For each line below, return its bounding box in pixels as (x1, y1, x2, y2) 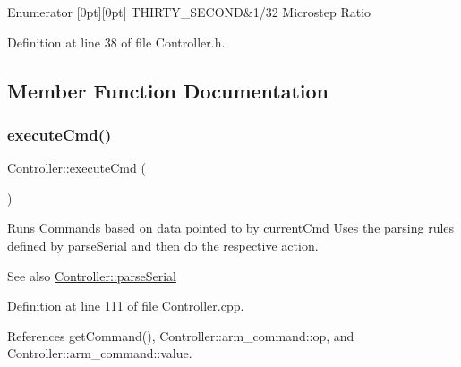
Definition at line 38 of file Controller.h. (7, 32, 226, 51)
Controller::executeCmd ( (7, 158, 146, 177)
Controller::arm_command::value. (7, 344, 192, 363)
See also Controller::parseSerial (7, 266, 176, 285)
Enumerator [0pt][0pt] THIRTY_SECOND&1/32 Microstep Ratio (7, 3, 371, 21)
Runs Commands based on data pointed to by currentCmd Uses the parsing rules (7, 218, 455, 237)
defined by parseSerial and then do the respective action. (7, 235, 319, 254)
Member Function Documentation (7, 76, 329, 104)
